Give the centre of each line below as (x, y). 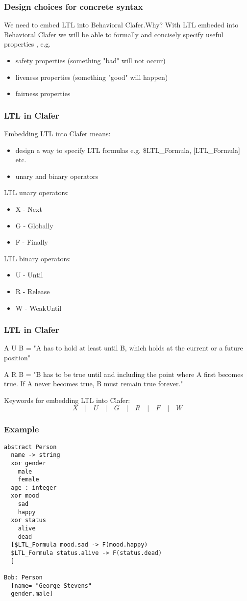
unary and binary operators (57, 176)
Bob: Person (23, 578)
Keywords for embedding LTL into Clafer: (67, 400)
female (28, 480)
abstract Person (30, 447)
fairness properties (43, 93)
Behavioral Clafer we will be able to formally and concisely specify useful (114, 34)
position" (17, 357)
